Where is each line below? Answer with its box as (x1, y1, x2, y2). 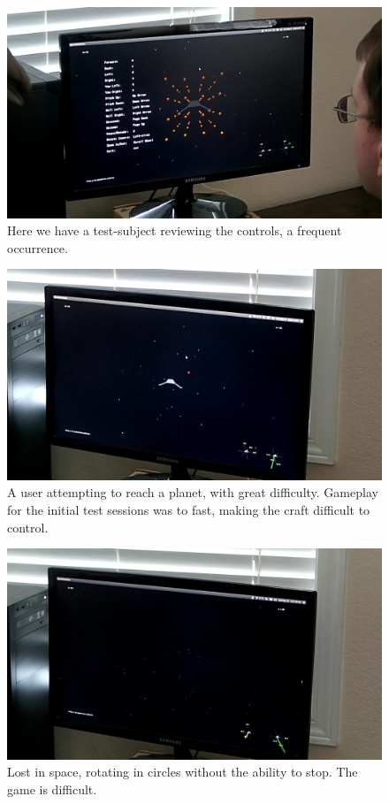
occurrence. (7, 238, 68, 257)
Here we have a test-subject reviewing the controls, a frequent (7, 221, 342, 240)
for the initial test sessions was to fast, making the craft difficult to (7, 500, 370, 518)
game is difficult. (7, 779, 97, 798)
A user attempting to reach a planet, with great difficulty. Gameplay (7, 483, 378, 502)
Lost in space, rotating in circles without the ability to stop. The (7, 762, 358, 781)
